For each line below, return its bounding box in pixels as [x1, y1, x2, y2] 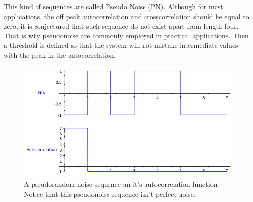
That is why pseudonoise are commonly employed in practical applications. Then [4, 30, 249, 40]
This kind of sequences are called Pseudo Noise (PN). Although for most [4, 1, 223, 11]
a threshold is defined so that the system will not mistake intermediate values [4, 40, 238, 50]
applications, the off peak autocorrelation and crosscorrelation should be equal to [4, 11, 249, 21]
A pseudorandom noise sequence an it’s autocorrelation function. [24, 179, 219, 189]
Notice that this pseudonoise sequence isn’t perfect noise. [24, 188, 196, 199]
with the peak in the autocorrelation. [4, 49, 116, 60]
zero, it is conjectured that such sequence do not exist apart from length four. [4, 21, 239, 31]
